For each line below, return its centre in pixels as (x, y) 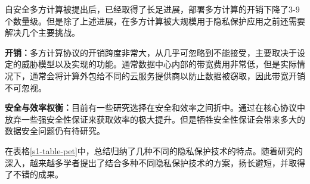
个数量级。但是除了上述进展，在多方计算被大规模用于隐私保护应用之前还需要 (155, 21)
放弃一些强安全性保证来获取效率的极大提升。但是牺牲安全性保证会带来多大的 (155, 119)
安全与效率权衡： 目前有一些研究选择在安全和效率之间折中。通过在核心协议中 (155, 107)
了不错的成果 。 (34, 174)
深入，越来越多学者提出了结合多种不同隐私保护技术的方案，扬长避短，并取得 (155, 162)
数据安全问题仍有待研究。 (55, 131)
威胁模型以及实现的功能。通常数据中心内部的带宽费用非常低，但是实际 (159, 64)
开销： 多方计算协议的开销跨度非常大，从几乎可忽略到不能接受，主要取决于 (151, 52)
